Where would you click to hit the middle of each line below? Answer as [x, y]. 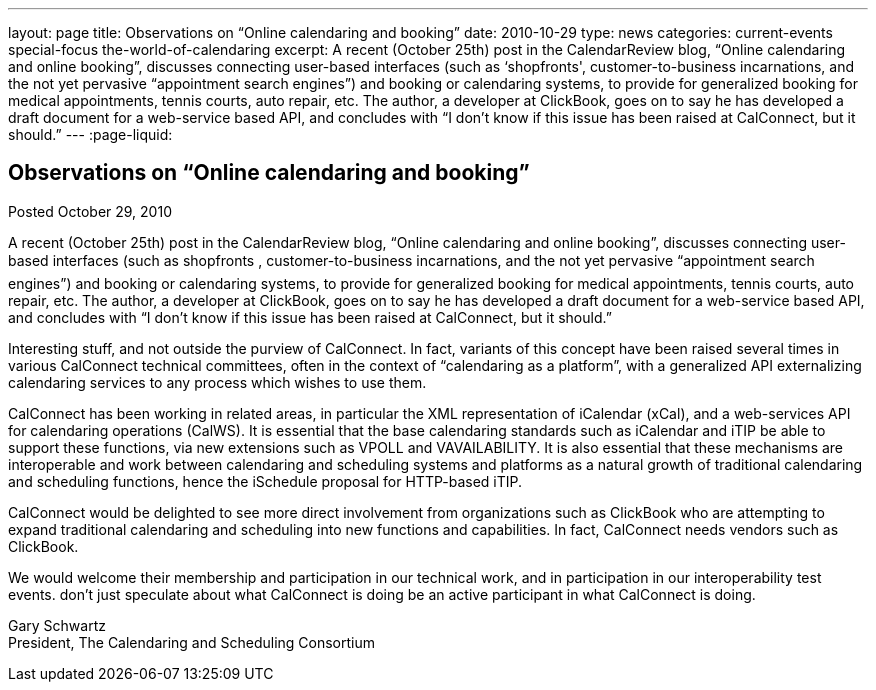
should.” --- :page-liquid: [90, 134]
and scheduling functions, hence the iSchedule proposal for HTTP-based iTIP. [265, 481]
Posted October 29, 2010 [90, 211]
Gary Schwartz [57, 625]
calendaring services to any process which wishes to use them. [217, 382]
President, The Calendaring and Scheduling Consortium [192, 642]
